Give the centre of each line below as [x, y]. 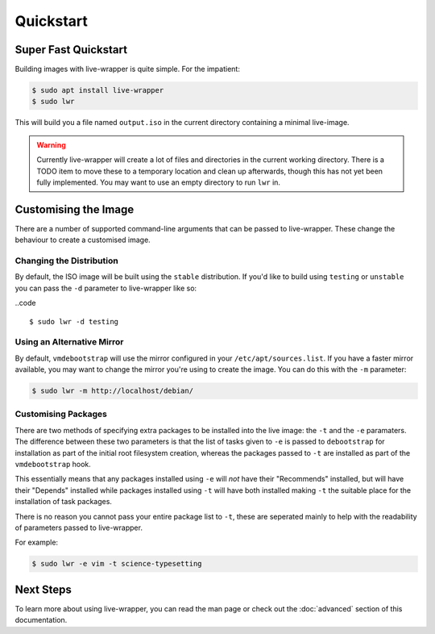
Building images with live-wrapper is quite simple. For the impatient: [128, 69]
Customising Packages [61, 414]
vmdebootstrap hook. [53, 465]
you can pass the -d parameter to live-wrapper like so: [106, 288]
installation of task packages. [64, 502]
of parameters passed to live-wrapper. [79, 528]
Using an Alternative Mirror [69, 342]
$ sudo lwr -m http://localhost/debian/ [112, 391]
